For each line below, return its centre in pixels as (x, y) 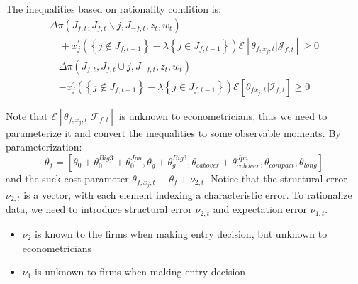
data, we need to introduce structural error (99, 209)
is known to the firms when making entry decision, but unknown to (181, 233)
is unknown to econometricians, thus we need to (223, 115)
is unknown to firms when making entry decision (140, 272)
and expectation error (260, 209)
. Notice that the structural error (276, 178)
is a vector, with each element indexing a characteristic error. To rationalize (188, 195)
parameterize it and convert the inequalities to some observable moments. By (173, 132)
